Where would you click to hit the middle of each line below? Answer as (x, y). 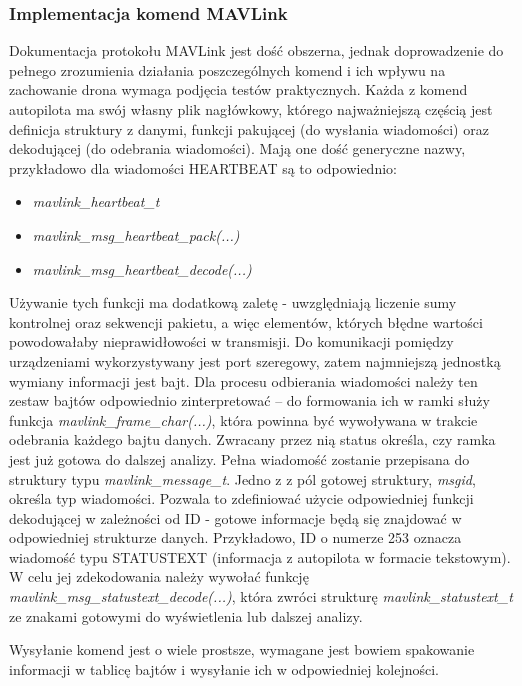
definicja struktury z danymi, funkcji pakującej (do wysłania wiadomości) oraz (249, 128)
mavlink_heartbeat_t (96, 201)
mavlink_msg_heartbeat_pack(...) (136, 234)
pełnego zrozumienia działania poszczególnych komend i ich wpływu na (227, 69)
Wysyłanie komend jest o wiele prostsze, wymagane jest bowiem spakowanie (242, 649)
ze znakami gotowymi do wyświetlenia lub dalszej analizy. (186, 615)
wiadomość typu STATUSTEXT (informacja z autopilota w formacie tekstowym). (260, 556)
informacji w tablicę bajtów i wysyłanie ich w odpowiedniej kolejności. (224, 668)
